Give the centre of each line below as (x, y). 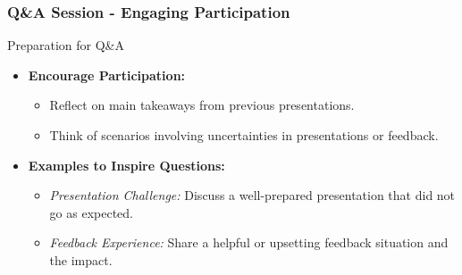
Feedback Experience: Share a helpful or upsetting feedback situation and (249, 242)
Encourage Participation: (107, 75)
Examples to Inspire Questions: (126, 165)
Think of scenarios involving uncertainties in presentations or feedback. (244, 135)
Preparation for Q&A (66, 45)
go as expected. (91, 212)
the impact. (81, 259)
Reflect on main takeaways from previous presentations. (202, 105)
